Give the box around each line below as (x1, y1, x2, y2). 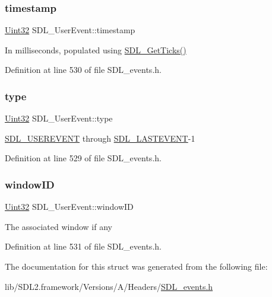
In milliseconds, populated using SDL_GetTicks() (5, 43, 186, 56)
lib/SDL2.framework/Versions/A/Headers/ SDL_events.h (5, 280, 213, 292)
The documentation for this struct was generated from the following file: (5, 260, 268, 272)
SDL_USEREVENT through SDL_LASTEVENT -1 (5, 132, 195, 144)
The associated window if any (5, 220, 112, 232)
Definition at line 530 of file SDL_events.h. (5, 63, 162, 76)
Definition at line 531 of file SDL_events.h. (5, 240, 162, 253)
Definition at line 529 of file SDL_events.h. (5, 152, 162, 164)
